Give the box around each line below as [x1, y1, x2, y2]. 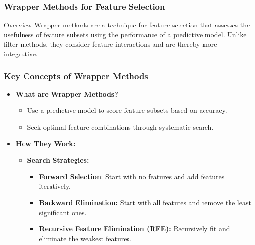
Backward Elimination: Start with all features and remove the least [39, 197, 251, 207]
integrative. [4, 49, 38, 58]
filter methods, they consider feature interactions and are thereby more [4, 39, 217, 49]
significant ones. [39, 207, 87, 217]
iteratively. [39, 181, 71, 191]
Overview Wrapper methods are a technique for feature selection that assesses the [4, 20, 250, 30]
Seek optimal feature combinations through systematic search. [27, 122, 214, 132]
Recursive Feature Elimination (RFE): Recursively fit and [39, 223, 230, 234]
